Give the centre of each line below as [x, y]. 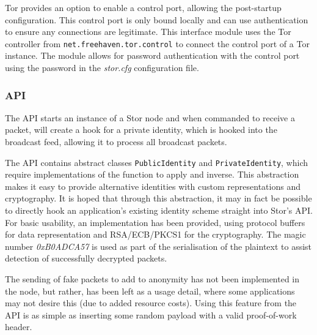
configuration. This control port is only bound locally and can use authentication [157, 19]
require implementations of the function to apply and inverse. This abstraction [152, 174]
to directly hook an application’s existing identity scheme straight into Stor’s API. [159, 210]
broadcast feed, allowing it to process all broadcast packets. [116, 142]
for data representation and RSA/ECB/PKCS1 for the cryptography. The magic [155, 234]
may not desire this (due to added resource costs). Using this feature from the [151, 303]
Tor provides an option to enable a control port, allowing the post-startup [143, 7]
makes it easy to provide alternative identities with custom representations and [153, 186]
